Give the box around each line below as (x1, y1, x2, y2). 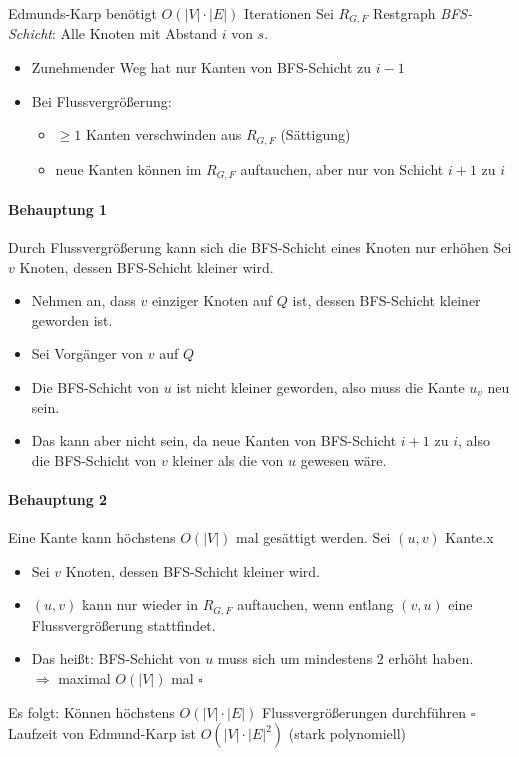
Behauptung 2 (8, 488, 108, 509)
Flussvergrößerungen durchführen (262, 701, 466, 722)
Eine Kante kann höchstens (8, 527, 176, 548)
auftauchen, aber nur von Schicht (240, 158, 444, 179)
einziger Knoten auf (151, 290, 273, 311)
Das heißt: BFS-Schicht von (31, 648, 201, 669)
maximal (58, 667, 111, 688)
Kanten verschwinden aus (85, 124, 242, 145)
